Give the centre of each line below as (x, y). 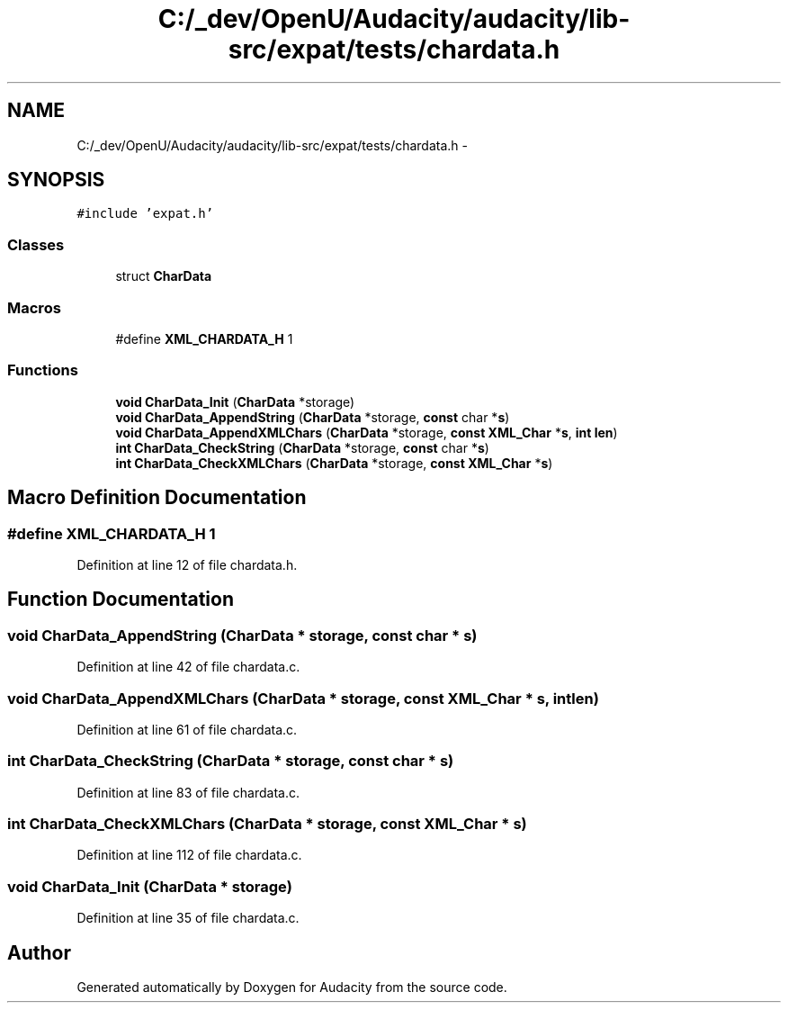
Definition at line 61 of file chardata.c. (187, 729)
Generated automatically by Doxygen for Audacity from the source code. (292, 987)
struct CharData (164, 276)
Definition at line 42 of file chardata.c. (188, 667)
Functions (43, 370)
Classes (36, 244)
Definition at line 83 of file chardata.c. (188, 792)
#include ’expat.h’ (145, 214)
